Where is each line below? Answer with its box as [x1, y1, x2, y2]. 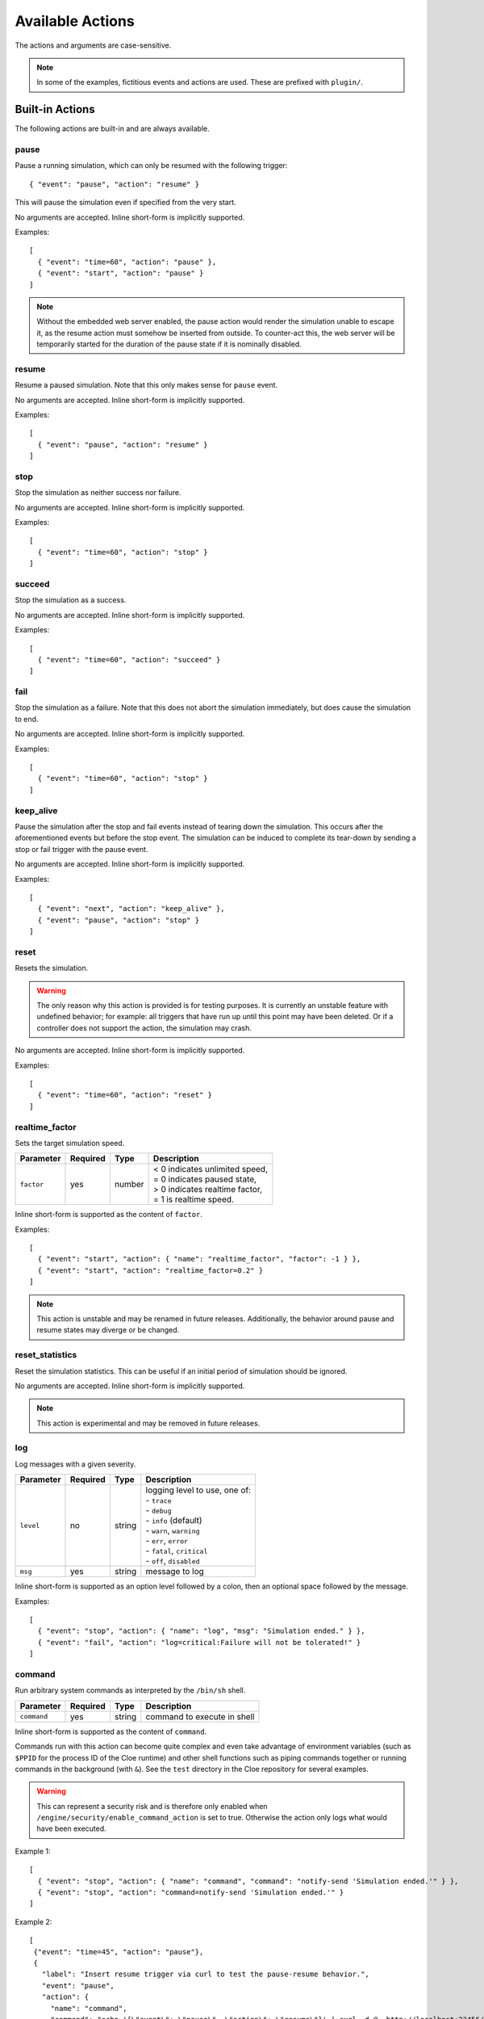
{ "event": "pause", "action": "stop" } [37, 915, 200, 925]
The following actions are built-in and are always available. [15, 124, 210, 133]
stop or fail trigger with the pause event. [15, 844, 148, 854]
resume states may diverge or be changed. [36, 1325, 180, 1335]
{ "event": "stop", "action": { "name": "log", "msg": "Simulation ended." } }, [37, 1627, 365, 1635]
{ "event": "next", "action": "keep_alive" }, [37, 905, 225, 913]
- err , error [145, 1535, 189, 1547]
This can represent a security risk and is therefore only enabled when [36, 1801, 268, 1811]
